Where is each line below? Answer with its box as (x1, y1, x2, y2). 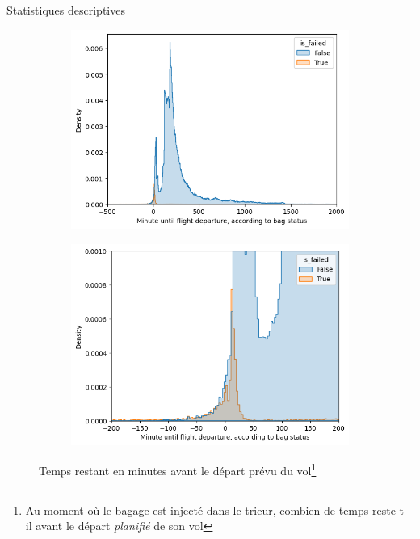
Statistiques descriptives (6, 2, 125, 18)
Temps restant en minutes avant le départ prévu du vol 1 (39, 460, 317, 478)
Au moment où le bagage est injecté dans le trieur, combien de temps (25, 501, 369, 518)
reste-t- (372, 501, 408, 518)
